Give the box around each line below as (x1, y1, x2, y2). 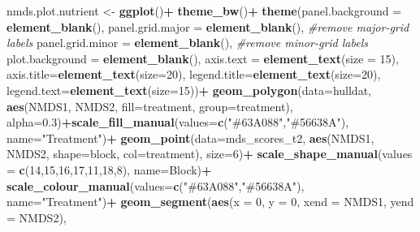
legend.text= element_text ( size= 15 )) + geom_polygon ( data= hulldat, (6, 81, 371, 98)
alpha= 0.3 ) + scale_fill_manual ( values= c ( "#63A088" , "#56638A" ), (6, 114, 349, 131)
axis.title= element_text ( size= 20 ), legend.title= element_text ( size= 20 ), (6, 66, 381, 83)
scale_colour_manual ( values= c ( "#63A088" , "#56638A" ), (6, 177, 305, 194)
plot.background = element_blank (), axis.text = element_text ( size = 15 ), (6, 49, 399, 67)
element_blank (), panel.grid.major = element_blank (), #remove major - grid (6, 18, 409, 35)
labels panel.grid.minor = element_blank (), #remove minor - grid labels (6, 34, 368, 51)
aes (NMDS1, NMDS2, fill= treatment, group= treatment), (6, 97, 293, 114)
